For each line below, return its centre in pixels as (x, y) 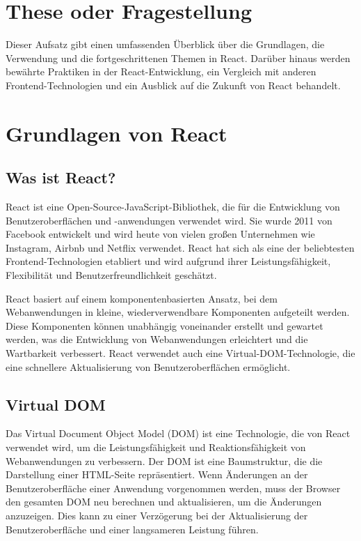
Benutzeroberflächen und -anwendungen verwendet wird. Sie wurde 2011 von (169, 220)
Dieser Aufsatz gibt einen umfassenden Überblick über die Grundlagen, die (165, 44)
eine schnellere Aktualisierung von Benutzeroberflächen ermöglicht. (148, 366)
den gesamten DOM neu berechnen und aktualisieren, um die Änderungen (164, 502)
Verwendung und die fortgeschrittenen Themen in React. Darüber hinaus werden (178, 58)
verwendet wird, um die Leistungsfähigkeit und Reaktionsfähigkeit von (156, 447)
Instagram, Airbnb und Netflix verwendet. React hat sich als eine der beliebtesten (180, 247)
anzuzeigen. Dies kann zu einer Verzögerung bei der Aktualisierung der (157, 515)
